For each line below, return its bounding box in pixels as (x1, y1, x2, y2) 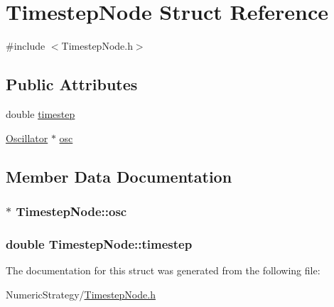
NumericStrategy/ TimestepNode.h (6, 286, 156, 301)
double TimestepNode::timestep (6, 235, 193, 252)
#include (6, 38, 45, 53)
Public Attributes (6, 73, 138, 95)
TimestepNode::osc (16, 202, 127, 220)
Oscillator (6, 130, 48, 145)
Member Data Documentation (6, 165, 232, 187)
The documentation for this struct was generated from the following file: (6, 262, 320, 277)
